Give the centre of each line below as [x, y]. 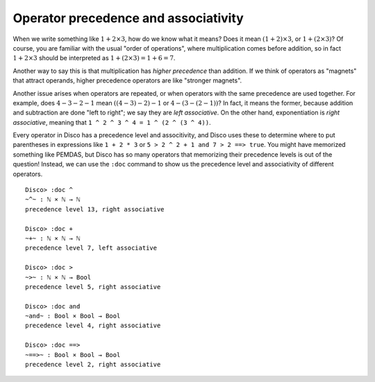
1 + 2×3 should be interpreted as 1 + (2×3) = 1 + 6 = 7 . [94, 58]
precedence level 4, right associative [93, 325]
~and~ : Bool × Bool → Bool [73, 316]
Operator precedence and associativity [128, 18]
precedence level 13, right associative [95, 209]
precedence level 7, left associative [91, 248]
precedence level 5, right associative [93, 287]
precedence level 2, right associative [93, 365]
